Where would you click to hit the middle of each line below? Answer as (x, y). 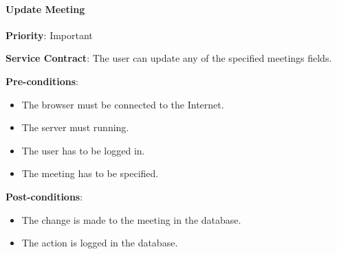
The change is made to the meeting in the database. (131, 219)
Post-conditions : (44, 196)
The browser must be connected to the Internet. (123, 104)
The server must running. (75, 127)
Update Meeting (45, 9)
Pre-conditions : (42, 81)
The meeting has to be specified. (90, 173)
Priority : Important (49, 35)
